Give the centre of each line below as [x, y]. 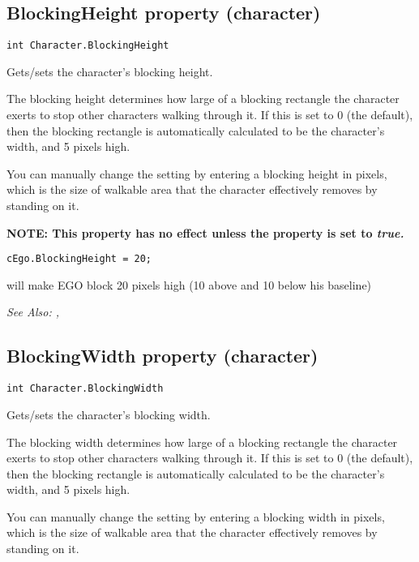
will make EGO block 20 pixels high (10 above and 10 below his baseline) [189, 284]
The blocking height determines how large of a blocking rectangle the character [203, 99]
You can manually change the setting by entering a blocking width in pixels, [196, 516]
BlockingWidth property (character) [162, 356]
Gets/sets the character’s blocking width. [109, 414]
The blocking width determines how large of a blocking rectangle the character [202, 442]
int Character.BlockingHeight [88, 46]
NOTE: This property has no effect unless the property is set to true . [205, 232]
